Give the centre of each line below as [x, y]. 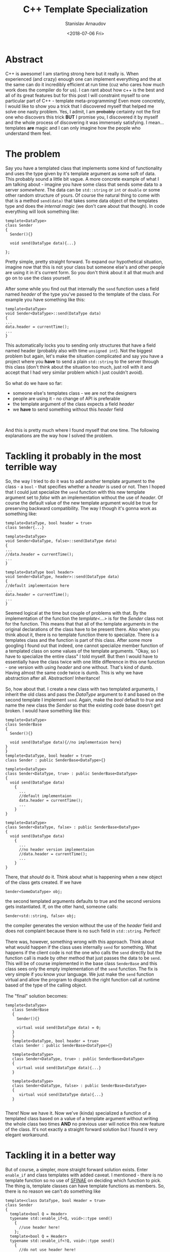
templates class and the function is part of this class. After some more [79, 640]
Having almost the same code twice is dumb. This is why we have [74, 672]
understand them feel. [29, 133]
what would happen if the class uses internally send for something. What [81, 947]
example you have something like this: [45, 299]
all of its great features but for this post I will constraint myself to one [77, 95]
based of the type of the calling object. [46, 985]
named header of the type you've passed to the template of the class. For [82, 294]
